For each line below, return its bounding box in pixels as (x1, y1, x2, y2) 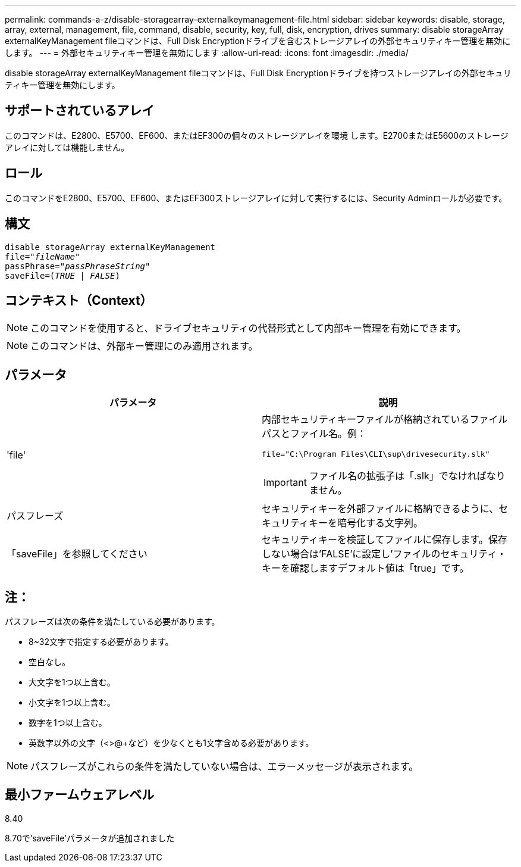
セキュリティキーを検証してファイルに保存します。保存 (262, 534, 507, 546)
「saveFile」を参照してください (7, 548, 147, 560)
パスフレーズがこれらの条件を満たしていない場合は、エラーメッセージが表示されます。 (30, 760, 419, 773)
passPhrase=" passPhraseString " (5, 261, 150, 271)
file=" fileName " (5, 251, 80, 261)
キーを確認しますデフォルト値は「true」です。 (262, 562, 469, 575)
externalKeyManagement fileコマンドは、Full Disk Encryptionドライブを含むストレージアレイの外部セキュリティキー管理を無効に (5, 36, 511, 46)
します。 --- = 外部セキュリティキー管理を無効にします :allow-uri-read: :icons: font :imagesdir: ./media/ (5, 48, 409, 58)
